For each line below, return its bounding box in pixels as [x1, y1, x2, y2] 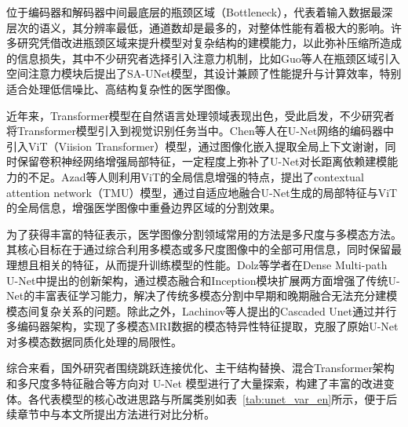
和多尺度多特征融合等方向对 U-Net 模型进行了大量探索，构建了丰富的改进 [6, 375, 384, 392]
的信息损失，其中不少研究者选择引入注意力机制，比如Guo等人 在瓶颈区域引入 [6, 49, 400, 66]
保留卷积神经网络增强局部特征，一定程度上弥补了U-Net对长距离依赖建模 [16, 153, 388, 170]
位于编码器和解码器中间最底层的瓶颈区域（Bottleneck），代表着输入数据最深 [6, 4, 393, 20]
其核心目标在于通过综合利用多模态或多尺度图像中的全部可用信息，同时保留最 [6, 241, 402, 257]
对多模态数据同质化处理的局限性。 [6, 333, 182, 349]
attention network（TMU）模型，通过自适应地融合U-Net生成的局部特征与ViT [6, 184, 398, 200]
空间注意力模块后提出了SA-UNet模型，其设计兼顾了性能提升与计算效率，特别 [6, 65, 402, 82]
